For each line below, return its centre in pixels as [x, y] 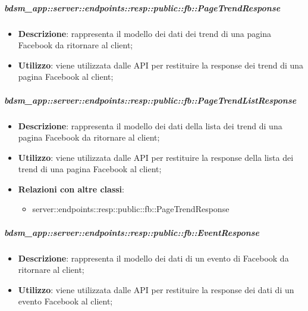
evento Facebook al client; [65, 301]
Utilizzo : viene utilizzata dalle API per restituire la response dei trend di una [161, 65]
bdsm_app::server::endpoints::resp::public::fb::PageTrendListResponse [150, 100]
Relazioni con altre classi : [71, 189]
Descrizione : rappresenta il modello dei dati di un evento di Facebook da [153, 258]
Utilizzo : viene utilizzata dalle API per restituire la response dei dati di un [156, 289]
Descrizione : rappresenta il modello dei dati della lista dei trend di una [150, 125]
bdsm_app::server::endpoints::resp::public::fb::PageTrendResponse [142, 7]
